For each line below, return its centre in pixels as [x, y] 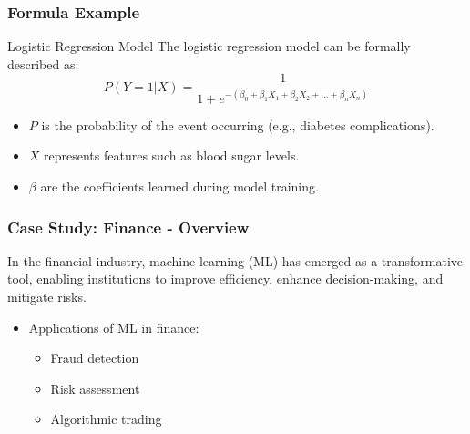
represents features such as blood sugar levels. [172, 155]
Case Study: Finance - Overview [128, 227]
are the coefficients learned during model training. [179, 186]
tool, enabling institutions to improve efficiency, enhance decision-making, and [225, 279]
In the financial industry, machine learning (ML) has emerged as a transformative [235, 260]
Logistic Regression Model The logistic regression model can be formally [209, 46]
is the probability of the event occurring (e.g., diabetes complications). [238, 124]
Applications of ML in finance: [114, 327]
